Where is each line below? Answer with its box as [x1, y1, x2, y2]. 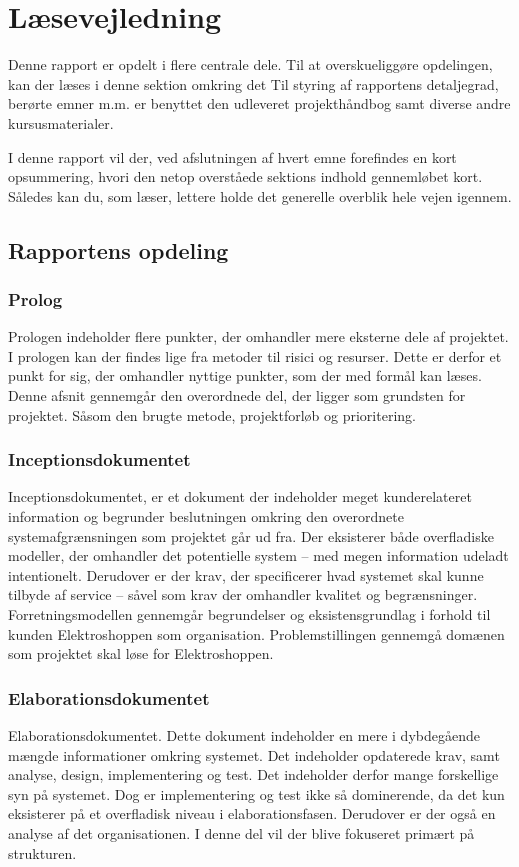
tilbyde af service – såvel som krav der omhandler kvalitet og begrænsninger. [8, 584, 478, 605]
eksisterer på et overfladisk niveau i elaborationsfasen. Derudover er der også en [8, 803, 496, 824]
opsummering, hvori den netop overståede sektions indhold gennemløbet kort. [8, 166, 483, 187]
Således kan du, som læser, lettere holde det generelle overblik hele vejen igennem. [8, 185, 512, 206]
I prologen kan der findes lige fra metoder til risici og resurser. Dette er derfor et [8, 345, 502, 366]
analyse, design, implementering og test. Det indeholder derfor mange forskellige [8, 764, 499, 785]
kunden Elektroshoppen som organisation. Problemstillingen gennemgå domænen [8, 623, 505, 644]
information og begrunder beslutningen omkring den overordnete [8, 506, 404, 527]
